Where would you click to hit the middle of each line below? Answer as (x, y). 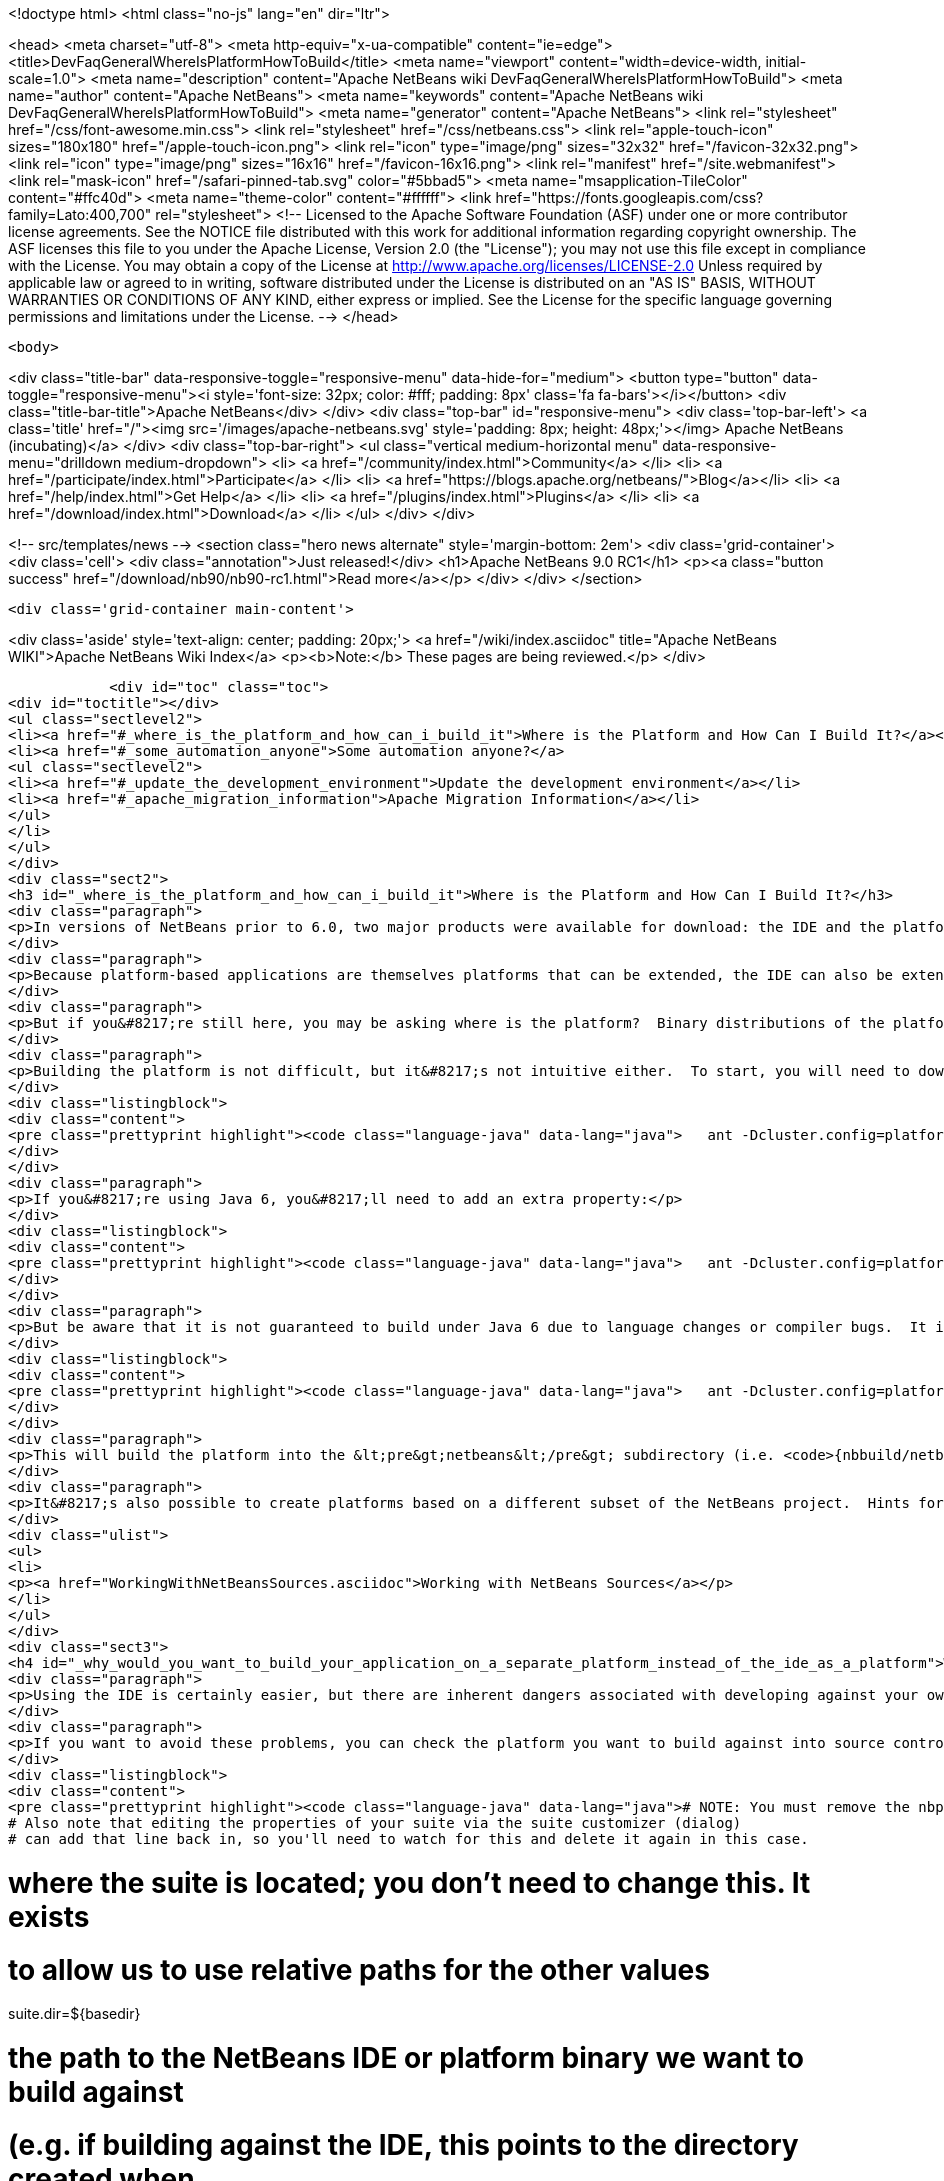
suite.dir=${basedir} (74, 2014)
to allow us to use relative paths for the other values (359, 1969)
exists (49, 1916)
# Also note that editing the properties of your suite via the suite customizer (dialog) (375, 1823)
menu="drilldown (65, 462)
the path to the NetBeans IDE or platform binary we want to (406, 2058)
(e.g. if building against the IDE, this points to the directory (403, 2144)
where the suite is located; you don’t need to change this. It (409, 1882)
